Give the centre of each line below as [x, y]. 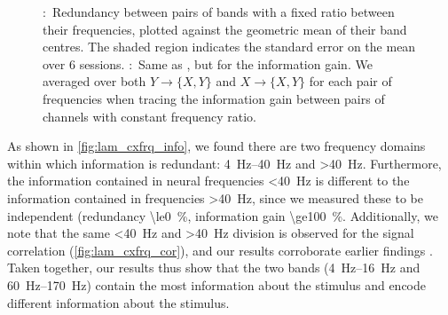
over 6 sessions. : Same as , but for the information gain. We [208, 63]
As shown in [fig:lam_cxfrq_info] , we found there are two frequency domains [216, 146]
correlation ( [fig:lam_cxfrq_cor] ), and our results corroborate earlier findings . [220, 250]
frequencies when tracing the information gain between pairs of [214, 98]
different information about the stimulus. [118, 302]
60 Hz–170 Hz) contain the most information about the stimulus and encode [216, 284]
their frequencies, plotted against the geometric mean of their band [225, 29]
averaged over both [94, 81]
